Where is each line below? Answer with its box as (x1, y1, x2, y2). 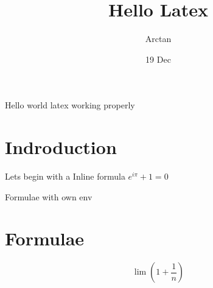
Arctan (145, 32, 172, 45)
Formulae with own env (5, 190, 93, 203)
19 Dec (145, 52, 171, 65)
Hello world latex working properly (5, 99, 135, 111)
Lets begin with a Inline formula (5, 170, 125, 183)
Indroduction (5, 135, 117, 160)
